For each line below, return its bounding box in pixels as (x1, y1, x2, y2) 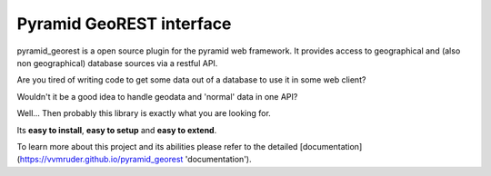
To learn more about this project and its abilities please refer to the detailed (16, 141, 298, 152)
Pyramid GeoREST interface (16, 14, 232, 34)
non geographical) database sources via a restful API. (16, 57, 218, 68)
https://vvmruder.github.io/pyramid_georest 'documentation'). (19, 154, 252, 165)
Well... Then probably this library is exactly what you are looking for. (16, 108, 272, 119)
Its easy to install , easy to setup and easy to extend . (16, 124, 217, 135)
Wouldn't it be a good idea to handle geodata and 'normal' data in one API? (16, 91, 298, 102)
